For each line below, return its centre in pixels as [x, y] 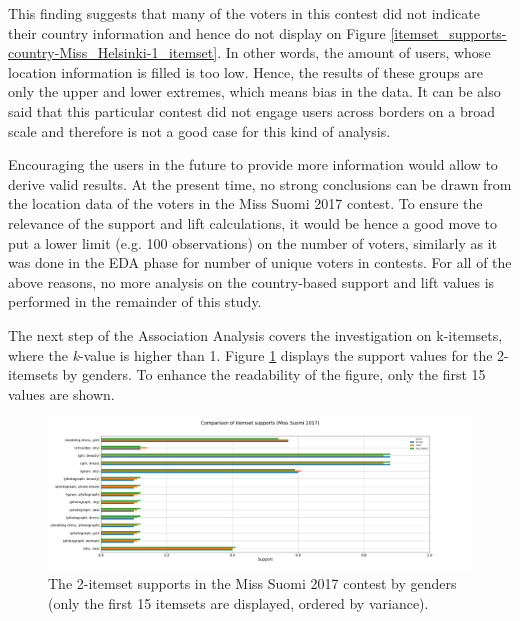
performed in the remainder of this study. [135, 301]
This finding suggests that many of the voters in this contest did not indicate [244, 13]
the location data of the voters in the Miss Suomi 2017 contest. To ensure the [245, 203]
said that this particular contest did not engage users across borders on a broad [252, 110]
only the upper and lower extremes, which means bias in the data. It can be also [254, 91]
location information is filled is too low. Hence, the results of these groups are [246, 71]
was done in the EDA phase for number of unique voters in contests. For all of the [260, 262]
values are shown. [61, 393]
